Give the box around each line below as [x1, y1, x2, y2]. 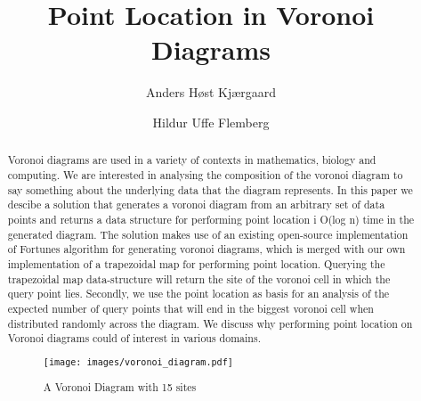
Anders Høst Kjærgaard [145, 83, 277, 102]
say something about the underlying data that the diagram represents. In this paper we [7, 182, 413, 197]
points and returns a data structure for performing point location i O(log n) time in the [7, 211, 415, 226]
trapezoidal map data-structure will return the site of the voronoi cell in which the [7, 271, 391, 286]
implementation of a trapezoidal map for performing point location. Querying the [7, 256, 385, 271]
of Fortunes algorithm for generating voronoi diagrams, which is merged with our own [7, 241, 406, 257]
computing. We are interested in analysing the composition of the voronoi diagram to [7, 167, 403, 182]
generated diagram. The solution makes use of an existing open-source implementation [7, 226, 409, 241]
